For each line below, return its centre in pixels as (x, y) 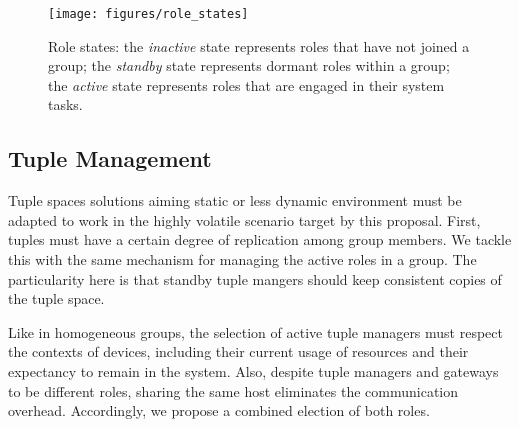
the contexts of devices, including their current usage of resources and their (238, 351)
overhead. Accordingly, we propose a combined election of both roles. (219, 410)
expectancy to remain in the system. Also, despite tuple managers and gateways (253, 370)
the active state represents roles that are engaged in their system (246, 84)
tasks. (65, 104)
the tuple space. (56, 298)
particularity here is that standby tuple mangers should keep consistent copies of (255, 278)
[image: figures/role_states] (148, 14)
